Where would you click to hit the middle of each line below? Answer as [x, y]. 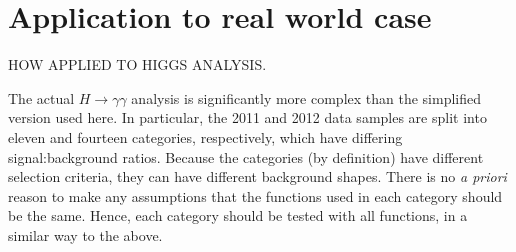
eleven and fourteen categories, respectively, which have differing [205, 136]
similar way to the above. [85, 234]
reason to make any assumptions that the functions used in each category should [255, 195]
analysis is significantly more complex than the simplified [306, 97]
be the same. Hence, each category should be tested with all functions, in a [238, 215]
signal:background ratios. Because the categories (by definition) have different [246, 156]
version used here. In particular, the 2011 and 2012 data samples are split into [247, 117]
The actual [41, 97]
